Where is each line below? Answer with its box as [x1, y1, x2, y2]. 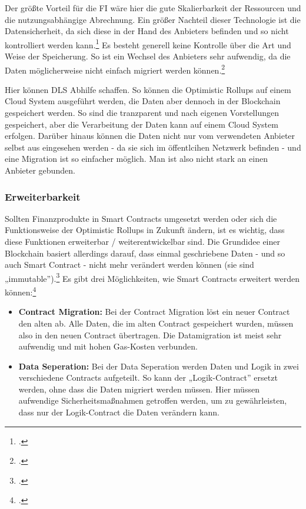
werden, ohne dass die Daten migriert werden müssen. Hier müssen [18, 382, 260, 395]
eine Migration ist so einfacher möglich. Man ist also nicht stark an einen [5, 152, 268, 165]
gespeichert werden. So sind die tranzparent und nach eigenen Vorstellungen [5, 107, 279, 119]
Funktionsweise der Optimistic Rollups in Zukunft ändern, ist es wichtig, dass [5, 224, 285, 236]
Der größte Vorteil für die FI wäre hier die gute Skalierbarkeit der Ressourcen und [5, 2, 301, 14]
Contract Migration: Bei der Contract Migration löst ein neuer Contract [18, 305, 290, 318]
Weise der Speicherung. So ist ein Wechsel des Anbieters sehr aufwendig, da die [5, 50, 291, 62]
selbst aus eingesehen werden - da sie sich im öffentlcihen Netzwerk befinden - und [5, 141, 301, 153]
